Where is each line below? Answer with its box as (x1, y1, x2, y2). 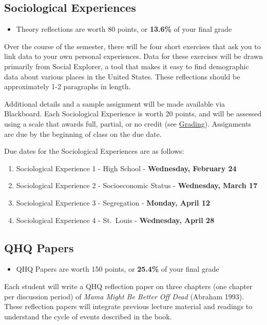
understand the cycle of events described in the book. (4, 311, 172, 321)
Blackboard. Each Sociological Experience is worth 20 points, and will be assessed (4, 108, 262, 119)
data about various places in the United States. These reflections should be (4, 71, 240, 82)
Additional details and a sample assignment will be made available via (4, 98, 225, 109)
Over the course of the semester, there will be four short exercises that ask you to (4, 40, 261, 51)
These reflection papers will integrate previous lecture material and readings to (4, 301, 253, 312)
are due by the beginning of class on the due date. (4, 128, 162, 139)
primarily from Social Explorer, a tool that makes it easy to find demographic (4, 60, 249, 71)
